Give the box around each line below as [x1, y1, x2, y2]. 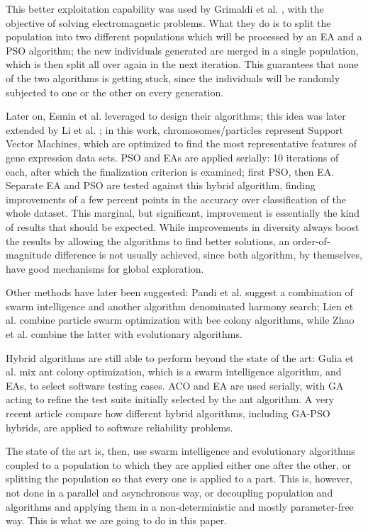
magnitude [6, 247, 52, 262]
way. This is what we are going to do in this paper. [6, 513, 228, 528]
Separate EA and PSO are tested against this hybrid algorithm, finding [6, 178, 316, 193]
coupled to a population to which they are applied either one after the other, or [6, 457, 352, 472]
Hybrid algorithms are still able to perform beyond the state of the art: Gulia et [6, 350, 354, 365]
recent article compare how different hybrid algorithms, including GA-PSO [6, 406, 330, 421]
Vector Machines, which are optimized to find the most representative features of [6, 136, 357, 151]
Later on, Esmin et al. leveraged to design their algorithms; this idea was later [6, 108, 346, 123]
